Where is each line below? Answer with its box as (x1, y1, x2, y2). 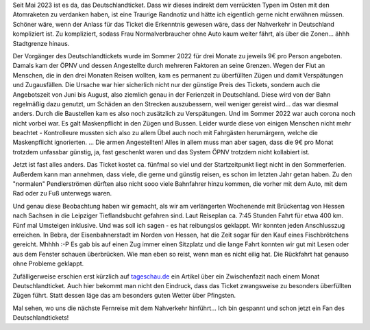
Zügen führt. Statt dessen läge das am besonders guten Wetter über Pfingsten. (12, 292, 236, 300)
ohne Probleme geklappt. (12, 259, 84, 268)
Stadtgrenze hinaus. (12, 39, 70, 47)
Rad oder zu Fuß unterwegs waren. (12, 189, 112, 198)
